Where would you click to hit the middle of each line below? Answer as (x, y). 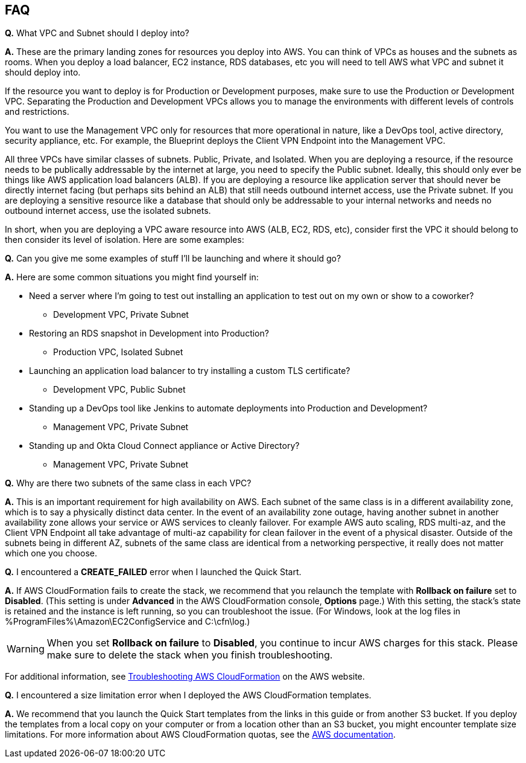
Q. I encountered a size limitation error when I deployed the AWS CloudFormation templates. (188, 695)
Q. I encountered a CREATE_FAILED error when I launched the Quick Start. (153, 572)
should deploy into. (43, 72)
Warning (26, 649)
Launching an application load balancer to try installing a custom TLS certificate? (190, 371)
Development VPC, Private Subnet (121, 315)
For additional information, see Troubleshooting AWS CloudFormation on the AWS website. (185, 677)
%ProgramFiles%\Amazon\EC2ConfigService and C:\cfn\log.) (128, 622)
